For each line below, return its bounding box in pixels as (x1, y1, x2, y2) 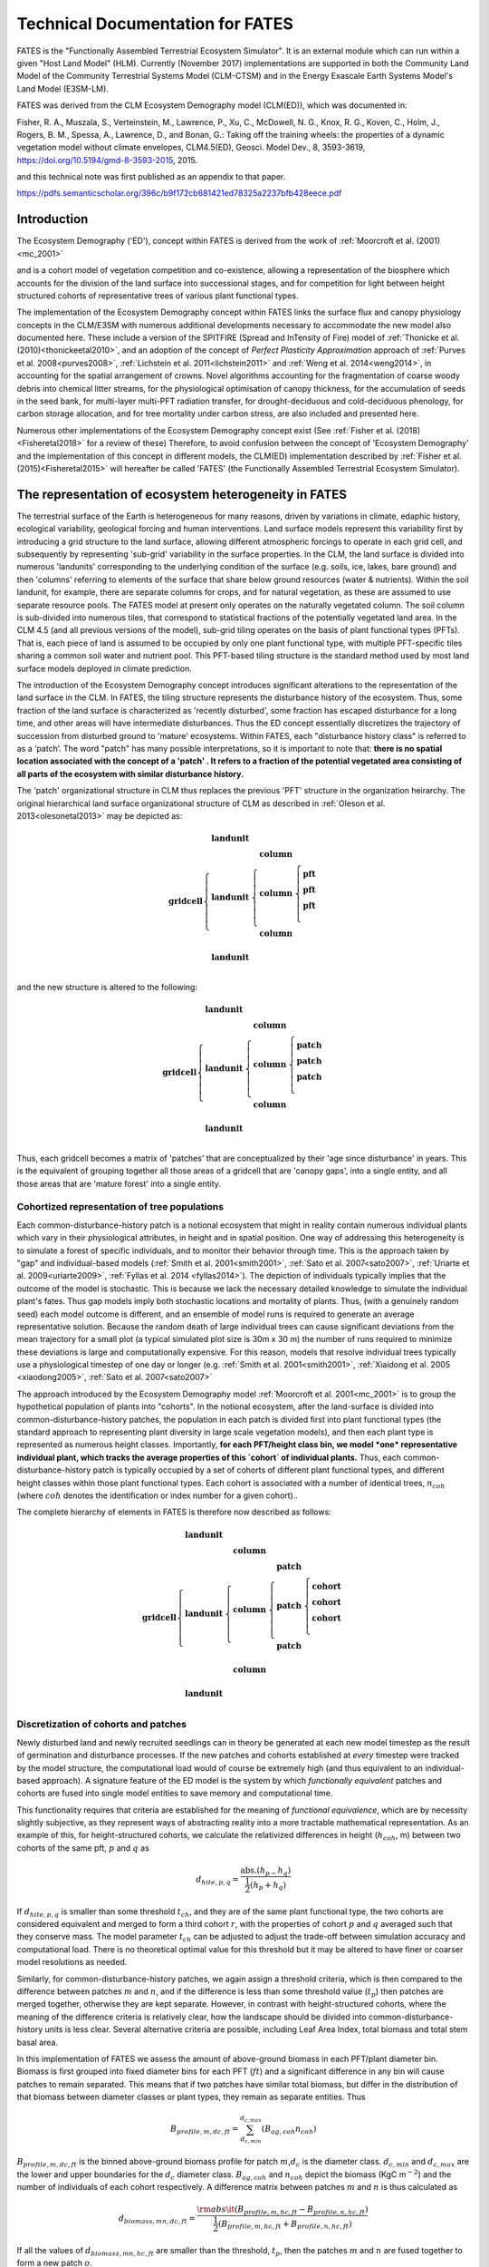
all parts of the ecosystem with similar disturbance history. (16, 768, 244, 779)
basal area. (16, 2037, 59, 2048)
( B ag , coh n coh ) (261, 2124, 317, 2136)
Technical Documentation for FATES (16, 14, 294, 34)
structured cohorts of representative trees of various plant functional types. (16, 290, 299, 301)
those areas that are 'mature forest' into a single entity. (16, 1178, 222, 1189)
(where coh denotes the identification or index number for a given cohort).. (16, 1490, 299, 1501)
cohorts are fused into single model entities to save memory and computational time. (16, 1787, 333, 1799)
